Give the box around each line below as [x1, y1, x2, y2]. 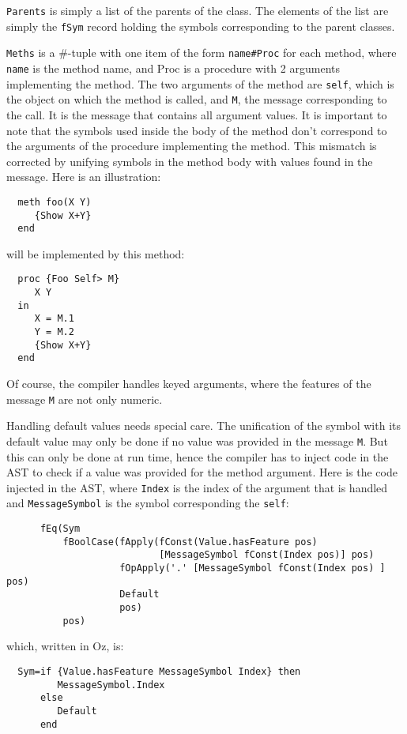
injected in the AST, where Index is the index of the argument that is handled [6, 479, 388, 495]
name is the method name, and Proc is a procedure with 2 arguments [6, 59, 340, 76]
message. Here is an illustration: [6, 168, 161, 185]
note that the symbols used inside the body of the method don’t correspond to [6, 122, 387, 138]
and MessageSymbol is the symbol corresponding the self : [6, 495, 289, 511]
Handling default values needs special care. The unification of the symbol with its [6, 417, 401, 434]
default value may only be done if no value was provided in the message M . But [6, 432, 388, 449]
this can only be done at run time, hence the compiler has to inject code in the [6, 448, 389, 465]
